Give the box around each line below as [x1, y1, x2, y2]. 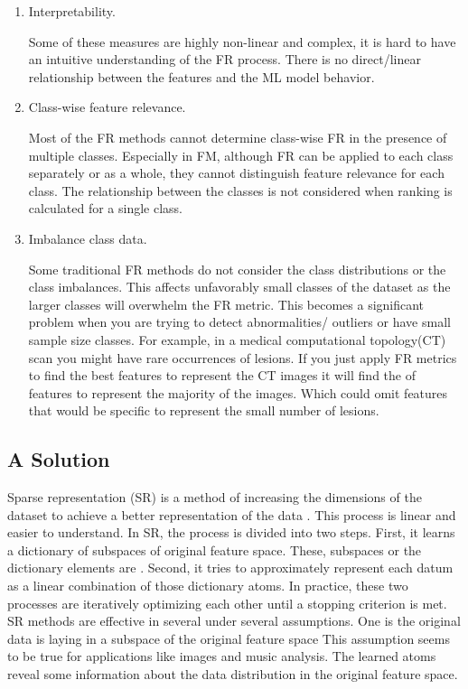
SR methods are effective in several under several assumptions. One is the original [7, 611, 461, 630]
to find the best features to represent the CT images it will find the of [28, 366, 416, 385]
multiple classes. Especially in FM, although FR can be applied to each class [28, 145, 454, 164]
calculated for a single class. [28, 199, 183, 218]
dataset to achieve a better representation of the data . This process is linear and [7, 505, 456, 524]
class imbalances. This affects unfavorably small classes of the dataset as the [28, 277, 451, 296]
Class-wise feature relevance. [28, 98, 186, 116]
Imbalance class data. [28, 228, 147, 247]
